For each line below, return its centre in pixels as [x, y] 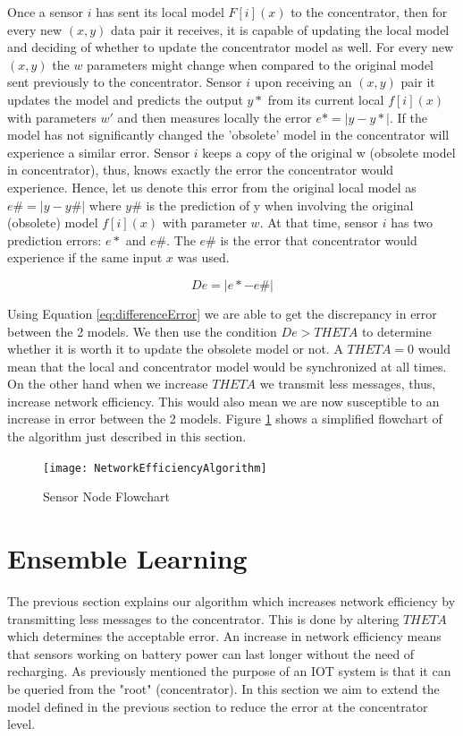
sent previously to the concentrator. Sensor [125, 82]
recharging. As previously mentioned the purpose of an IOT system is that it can [229, 671]
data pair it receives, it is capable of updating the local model [280, 29]
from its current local [326, 99]
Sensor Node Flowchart [106, 496]
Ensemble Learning [127, 558]
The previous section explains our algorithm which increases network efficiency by [231, 601]
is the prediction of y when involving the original [280, 205]
